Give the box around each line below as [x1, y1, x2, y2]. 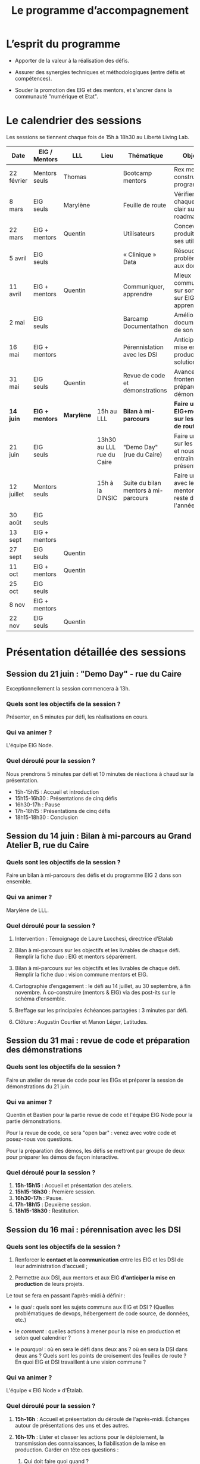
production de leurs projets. [14, 1281, 85, 1288]
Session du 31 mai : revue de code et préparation [6, 1036, 190, 1046]
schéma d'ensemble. [14, 995, 67, 1002]
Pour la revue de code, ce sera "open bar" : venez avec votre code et [6, 1130, 177, 1137]
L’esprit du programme [6, 37, 121, 51]
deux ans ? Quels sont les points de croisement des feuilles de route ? [14, 1352, 186, 1359]
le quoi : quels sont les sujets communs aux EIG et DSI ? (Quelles [14, 1303, 174, 1311]
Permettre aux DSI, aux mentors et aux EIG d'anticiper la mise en [14, 1274, 176, 1281]
